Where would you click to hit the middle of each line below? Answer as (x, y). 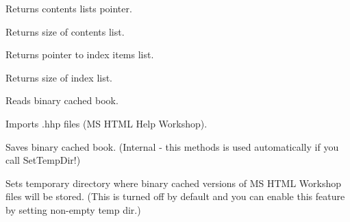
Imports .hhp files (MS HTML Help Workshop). (107, 123)
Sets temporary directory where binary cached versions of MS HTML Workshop (174, 183)
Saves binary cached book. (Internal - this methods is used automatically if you (172, 146)
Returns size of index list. (59, 77)
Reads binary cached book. (62, 100)
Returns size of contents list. (65, 31)
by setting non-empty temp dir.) (73, 209)
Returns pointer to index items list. (80, 54)
